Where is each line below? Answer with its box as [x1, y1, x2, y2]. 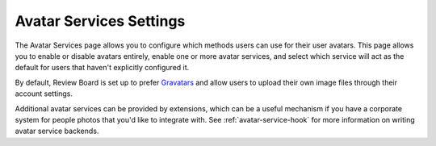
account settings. [15, 89, 73, 98]
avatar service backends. [15, 126, 99, 136]
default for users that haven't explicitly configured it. [15, 63, 190, 73]
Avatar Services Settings [15, 12, 186, 30]
